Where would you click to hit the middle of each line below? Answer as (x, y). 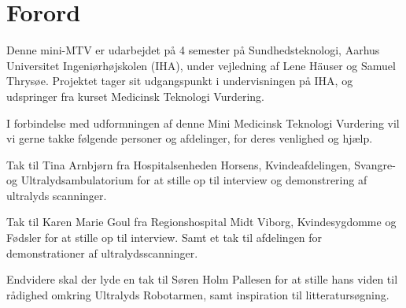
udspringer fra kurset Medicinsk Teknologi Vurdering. (135, 96)
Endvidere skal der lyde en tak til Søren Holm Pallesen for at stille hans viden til (202, 279)
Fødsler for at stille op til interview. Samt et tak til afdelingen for (164, 237)
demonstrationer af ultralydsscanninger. (102, 252)
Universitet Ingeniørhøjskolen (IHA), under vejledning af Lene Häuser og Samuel (201, 65)
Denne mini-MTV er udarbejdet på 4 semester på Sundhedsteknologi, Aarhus (193, 50)
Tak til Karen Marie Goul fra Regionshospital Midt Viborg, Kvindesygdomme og (201, 222)
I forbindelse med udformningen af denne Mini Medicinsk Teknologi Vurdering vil (203, 122)
